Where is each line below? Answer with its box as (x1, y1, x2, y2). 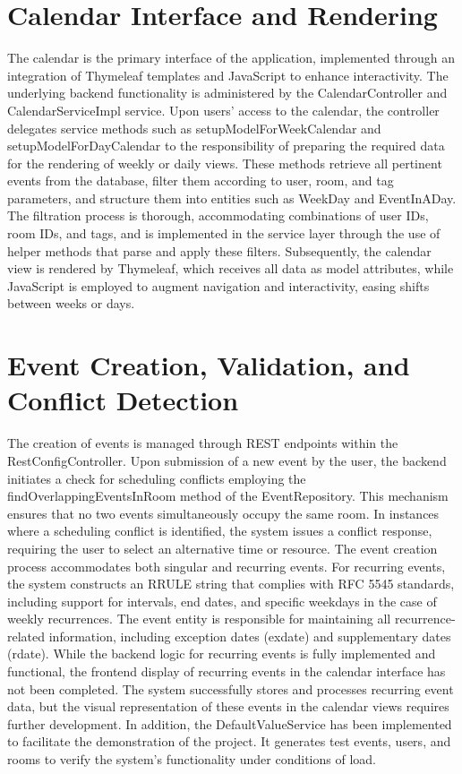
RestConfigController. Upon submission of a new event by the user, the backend (7, 451, 447, 469)
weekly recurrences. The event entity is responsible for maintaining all (7, 609, 391, 628)
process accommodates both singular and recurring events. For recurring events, (7, 556, 446, 575)
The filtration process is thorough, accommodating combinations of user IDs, (7, 206, 429, 225)
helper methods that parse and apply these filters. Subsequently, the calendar (7, 241, 432, 260)
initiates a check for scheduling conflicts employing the (7, 469, 306, 487)
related (7, 626, 46, 645)
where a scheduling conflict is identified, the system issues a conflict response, (7, 521, 432, 540)
